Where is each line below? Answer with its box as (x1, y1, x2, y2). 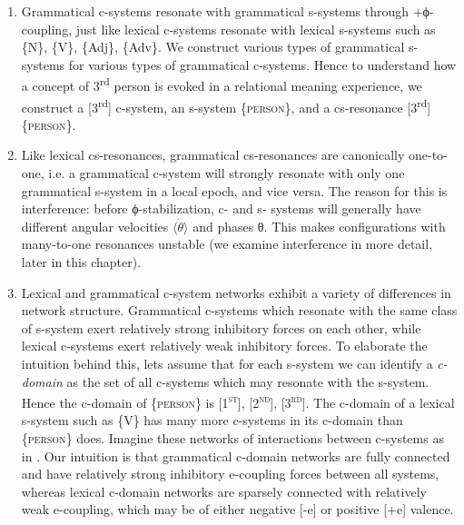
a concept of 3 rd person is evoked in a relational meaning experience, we (21, 74, 422, 95)
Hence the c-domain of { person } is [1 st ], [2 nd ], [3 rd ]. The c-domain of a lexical (21, 391, 455, 411)
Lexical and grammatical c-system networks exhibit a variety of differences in (21, 282, 451, 302)
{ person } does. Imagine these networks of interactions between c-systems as (21, 429, 444, 448)
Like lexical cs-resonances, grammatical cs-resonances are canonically (21, 145, 405, 164)
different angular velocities (21, 216, 169, 235)
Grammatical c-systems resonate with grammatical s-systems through (21, 2, 410, 20)
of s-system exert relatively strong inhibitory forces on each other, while (21, 318, 421, 337)
